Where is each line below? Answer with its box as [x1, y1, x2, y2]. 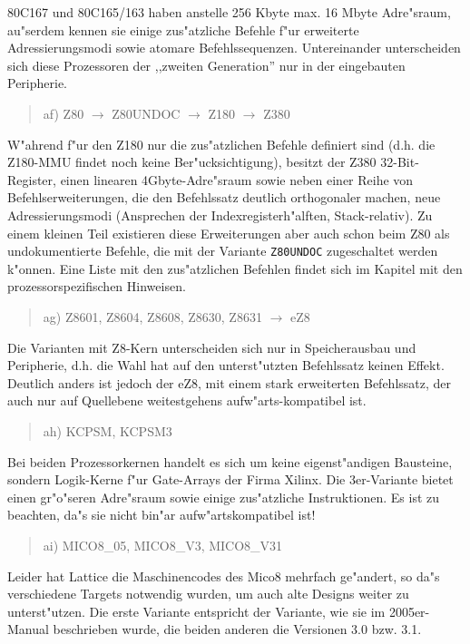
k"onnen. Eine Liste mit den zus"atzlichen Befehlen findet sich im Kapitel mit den [7, 259, 463, 278]
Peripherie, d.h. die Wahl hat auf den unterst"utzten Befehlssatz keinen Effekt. [7, 356, 445, 375]
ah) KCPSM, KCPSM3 [43, 421, 172, 440]
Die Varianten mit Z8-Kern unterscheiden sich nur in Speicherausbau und [7, 337, 416, 356]
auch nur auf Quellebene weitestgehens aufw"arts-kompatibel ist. [7, 391, 367, 410]
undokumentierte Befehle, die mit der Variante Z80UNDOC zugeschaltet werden [7, 241, 438, 260]
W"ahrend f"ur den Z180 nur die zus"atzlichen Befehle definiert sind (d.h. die [7, 134, 436, 153]
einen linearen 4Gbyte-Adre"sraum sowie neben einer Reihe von [60, 170, 414, 189]
